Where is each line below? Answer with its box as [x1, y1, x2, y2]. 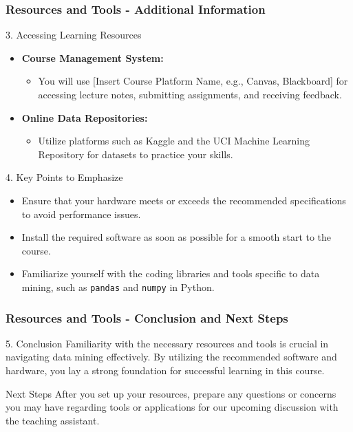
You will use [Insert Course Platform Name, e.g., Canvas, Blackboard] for [38, 74, 348, 88]
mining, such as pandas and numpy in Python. [21, 279, 215, 294]
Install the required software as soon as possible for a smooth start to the [21, 230, 332, 244]
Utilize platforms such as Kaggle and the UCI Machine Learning [38, 133, 310, 148]
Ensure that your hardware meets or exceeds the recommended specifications [21, 193, 346, 207]
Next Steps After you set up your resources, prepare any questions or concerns [6, 386, 336, 400]
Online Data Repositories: [21, 110, 148, 125]
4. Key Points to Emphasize [6, 170, 123, 184]
